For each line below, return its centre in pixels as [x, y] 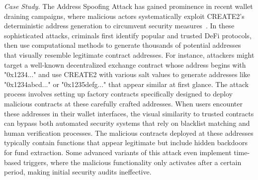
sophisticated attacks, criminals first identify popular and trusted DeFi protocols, [128, 35]
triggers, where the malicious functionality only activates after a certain [132, 162]
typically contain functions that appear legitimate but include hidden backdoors [126, 142]
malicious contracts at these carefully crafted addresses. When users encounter [123, 103]
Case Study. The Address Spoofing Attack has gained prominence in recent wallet [129, 6]
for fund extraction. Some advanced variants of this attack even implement [118, 152]
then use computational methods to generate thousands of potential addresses [123, 45]
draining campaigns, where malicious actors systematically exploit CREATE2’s [124, 16]
